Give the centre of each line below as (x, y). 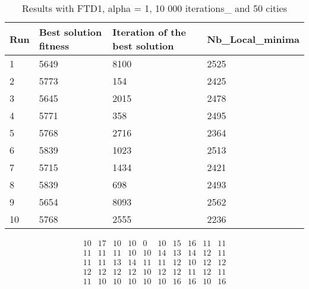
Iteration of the (149, 32)
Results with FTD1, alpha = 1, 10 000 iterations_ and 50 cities (154, 8)
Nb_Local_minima (253, 39)
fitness (54, 46)
